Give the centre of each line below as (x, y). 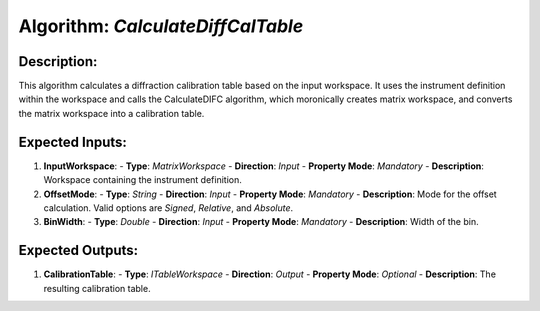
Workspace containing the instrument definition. (142, 180)
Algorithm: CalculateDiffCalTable (161, 26)
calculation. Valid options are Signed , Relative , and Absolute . (168, 207)
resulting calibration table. (97, 288)
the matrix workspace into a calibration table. (111, 113)
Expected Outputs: (78, 250)
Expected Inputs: (72, 141)
